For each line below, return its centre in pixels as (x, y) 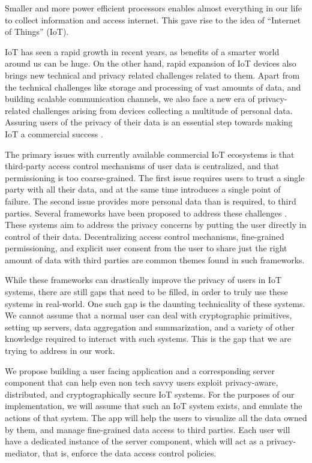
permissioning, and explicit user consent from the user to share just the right (146, 248)
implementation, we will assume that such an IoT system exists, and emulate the (154, 406)
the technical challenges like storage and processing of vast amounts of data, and (153, 87)
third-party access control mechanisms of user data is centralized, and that (142, 166)
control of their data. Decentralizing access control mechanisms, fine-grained (145, 236)
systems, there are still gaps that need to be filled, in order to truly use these (146, 292)
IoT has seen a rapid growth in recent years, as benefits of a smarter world (142, 51)
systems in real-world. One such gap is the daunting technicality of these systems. (155, 303)
